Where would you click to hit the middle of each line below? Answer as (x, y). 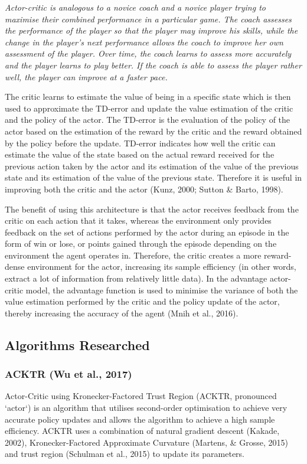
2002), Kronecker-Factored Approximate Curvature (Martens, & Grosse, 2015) (146, 442)
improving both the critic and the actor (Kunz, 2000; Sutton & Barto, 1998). (144, 189)
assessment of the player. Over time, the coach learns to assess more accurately (148, 53)
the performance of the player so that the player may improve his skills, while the (151, 30)
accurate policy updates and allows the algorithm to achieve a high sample (140, 419)
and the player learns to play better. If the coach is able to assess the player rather (153, 65)
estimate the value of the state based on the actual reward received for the (140, 154)
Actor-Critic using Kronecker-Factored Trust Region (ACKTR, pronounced (141, 396)
